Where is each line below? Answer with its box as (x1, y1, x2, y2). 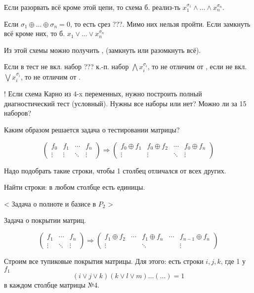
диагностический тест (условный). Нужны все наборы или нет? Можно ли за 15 (4, 98, 247, 108)
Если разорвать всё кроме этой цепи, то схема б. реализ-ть (4, 2, 180, 12)
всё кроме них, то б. (4, 28, 65, 39)
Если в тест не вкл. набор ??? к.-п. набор (4, 61, 129, 72)
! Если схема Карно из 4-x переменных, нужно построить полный (4, 88, 202, 99)
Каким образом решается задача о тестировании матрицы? (4, 125, 180, 135)
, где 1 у (220, 255, 246, 266)
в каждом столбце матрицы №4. (4, 280, 100, 290)
